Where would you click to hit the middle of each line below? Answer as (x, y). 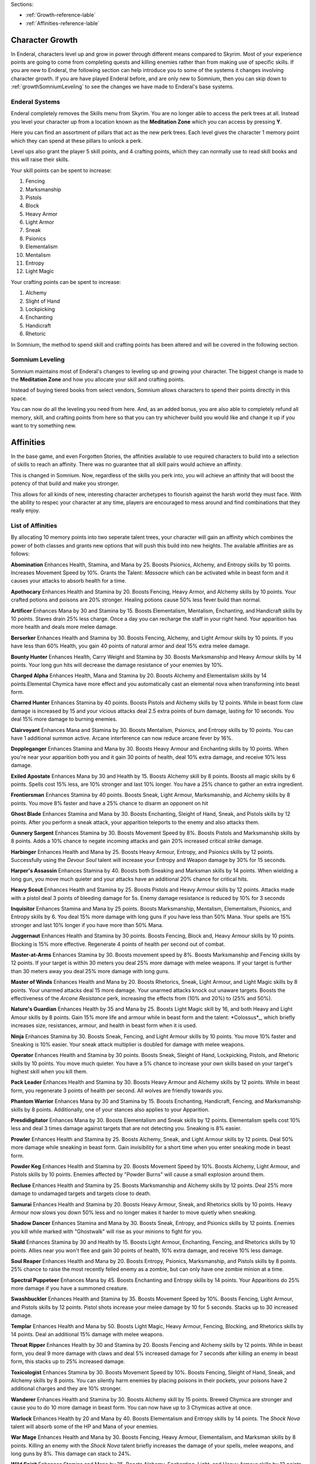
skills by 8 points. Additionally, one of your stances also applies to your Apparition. (110, 1109)
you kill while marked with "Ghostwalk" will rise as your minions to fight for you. (107, 1231)
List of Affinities (34, 526)
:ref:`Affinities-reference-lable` (62, 23)
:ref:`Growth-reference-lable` (61, 15)
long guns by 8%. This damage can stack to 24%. (71, 1454)
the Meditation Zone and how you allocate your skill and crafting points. (98, 379)
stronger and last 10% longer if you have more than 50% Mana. (87, 925)
